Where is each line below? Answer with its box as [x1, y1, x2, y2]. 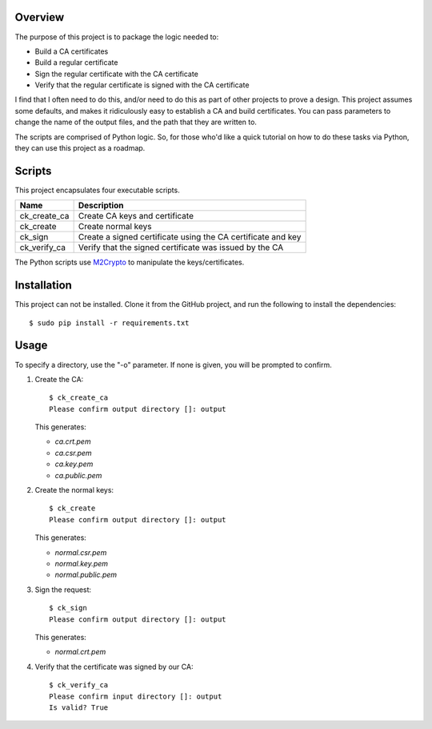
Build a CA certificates [34, 46, 109, 56]
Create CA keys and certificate [78, 211, 194, 222]
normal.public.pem [54, 570, 118, 580]
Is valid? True [49, 703, 109, 712]
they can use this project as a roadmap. [14, 143, 146, 153]
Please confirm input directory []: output [49, 691, 222, 701]
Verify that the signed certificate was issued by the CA [78, 242, 284, 253]
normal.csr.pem [54, 547, 107, 557]
